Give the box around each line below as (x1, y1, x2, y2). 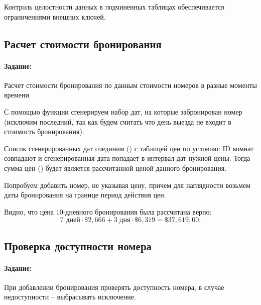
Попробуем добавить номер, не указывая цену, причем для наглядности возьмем (4, 179, 250, 190)
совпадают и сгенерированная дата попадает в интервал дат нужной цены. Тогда (4, 153, 250, 163)
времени (4, 89, 29, 100)
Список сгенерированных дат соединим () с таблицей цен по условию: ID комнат (4, 143, 254, 153)
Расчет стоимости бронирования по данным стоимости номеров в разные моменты (4, 79, 257, 90)
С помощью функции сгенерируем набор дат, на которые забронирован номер (4, 106, 242, 117)
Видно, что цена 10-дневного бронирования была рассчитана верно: (4, 206, 212, 217)
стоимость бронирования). (4, 126, 84, 137)
